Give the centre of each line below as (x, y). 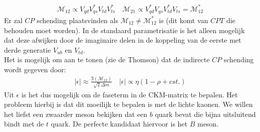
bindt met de (24, 124)
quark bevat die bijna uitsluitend (205, 114)
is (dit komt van (184, 20)
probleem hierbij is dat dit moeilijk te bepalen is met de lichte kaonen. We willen (128, 104)
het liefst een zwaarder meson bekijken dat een (76, 114)
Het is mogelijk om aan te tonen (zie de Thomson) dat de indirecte (107, 59)
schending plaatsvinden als (77, 20)
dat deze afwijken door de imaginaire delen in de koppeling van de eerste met (123, 40)
